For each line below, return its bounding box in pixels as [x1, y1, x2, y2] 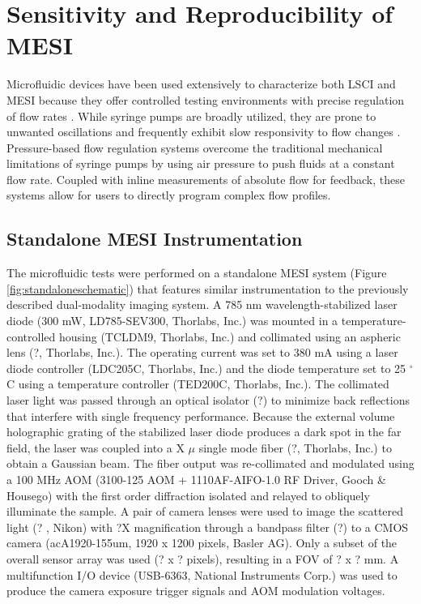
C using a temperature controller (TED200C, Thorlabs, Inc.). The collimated [6, 375, 389, 392]
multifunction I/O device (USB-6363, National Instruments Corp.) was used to [6, 566, 398, 583]
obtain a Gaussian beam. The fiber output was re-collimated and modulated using [6, 455, 415, 472]
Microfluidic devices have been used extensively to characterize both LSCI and [6, 75, 396, 92]
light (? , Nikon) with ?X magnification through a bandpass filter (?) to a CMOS [6, 518, 409, 535]
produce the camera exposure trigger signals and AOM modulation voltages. [6, 582, 385, 599]
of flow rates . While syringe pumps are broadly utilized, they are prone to [6, 107, 376, 124]
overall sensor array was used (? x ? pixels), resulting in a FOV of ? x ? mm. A [6, 550, 399, 567]
